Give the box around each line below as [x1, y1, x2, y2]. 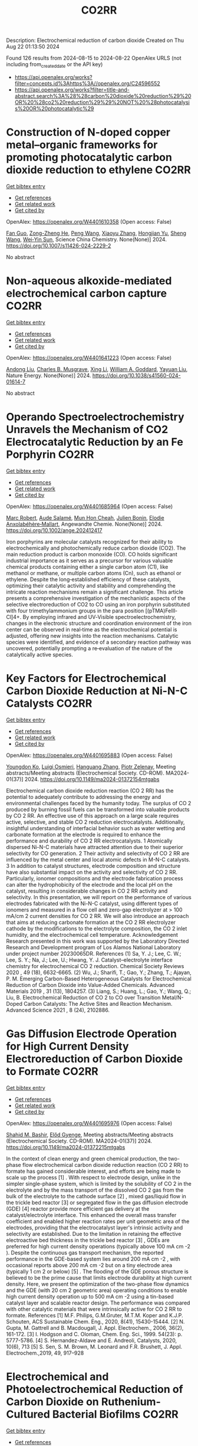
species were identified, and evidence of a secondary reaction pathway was [6, 638, 192, 645]
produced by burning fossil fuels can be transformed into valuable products [6, 806, 190, 813]
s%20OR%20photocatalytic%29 [14, 104, 94, 112]
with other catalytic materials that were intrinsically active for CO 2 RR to [6, 1305, 182, 1313]
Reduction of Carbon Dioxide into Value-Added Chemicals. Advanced [6, 981, 175, 988]
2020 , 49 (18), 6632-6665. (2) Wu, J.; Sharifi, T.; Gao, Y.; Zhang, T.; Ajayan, [6, 969, 192, 976]
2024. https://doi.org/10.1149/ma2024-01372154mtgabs [24, 775, 160, 782]
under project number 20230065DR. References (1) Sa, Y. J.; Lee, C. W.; [6, 950, 181, 957]
